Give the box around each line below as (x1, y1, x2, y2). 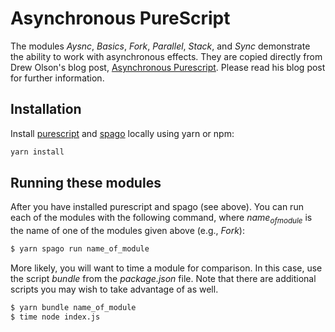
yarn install (10, 147, 65, 157)
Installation (10, 101, 82, 118)
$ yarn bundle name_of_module (10, 303, 137, 313)
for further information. (10, 72, 105, 84)
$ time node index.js (10, 312, 101, 322)
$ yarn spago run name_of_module (10, 244, 150, 254)
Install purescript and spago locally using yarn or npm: (10, 127, 235, 139)
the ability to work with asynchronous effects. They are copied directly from (10, 50, 323, 62)
